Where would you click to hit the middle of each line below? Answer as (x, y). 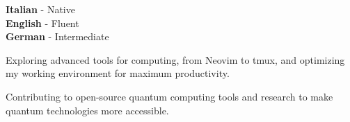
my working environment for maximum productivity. (118, 73)
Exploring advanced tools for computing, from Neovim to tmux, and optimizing (175, 59)
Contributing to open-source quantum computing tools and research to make (169, 96)
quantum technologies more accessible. (87, 110)
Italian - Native (40, 9)
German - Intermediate (57, 36)
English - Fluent (42, 23)
